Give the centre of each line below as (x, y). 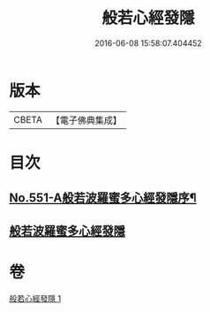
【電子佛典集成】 (86, 120)
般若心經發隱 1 (35, 298)
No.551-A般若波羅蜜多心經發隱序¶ (103, 198)
